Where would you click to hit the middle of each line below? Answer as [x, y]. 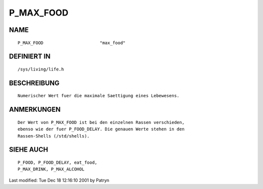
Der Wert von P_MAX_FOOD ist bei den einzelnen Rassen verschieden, [101, 122]
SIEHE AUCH [28, 150]
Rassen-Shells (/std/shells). [54, 136]
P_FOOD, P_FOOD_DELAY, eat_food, [57, 162]
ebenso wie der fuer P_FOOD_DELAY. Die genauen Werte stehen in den [101, 129]
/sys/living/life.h [41, 69]
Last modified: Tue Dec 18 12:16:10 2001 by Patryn [59, 180]
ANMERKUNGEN [35, 110]
